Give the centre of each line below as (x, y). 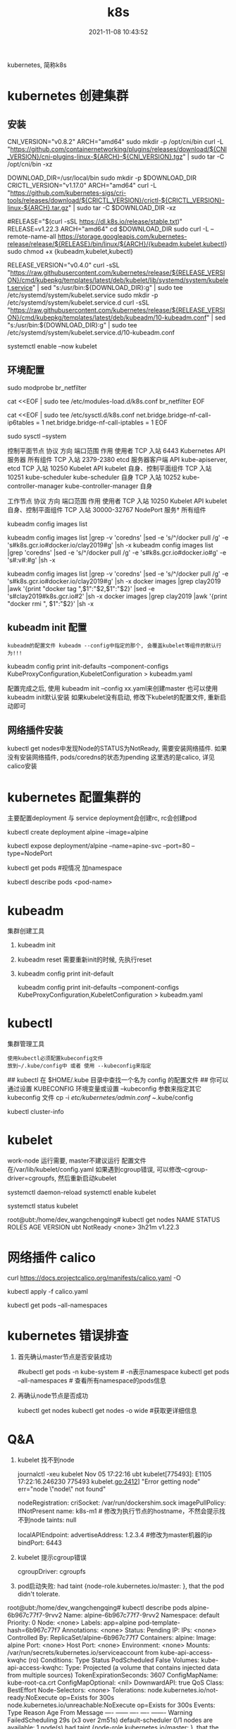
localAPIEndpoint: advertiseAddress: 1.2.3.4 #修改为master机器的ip (115, 1534)
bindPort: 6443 (39, 1543)
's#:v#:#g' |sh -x (31, 560)
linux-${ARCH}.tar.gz (38, 207)
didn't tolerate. (39, 1594)
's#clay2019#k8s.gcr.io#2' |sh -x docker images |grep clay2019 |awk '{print (117, 596)
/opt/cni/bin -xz (30, 164)
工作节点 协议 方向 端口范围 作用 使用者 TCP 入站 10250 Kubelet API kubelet (117, 501)
